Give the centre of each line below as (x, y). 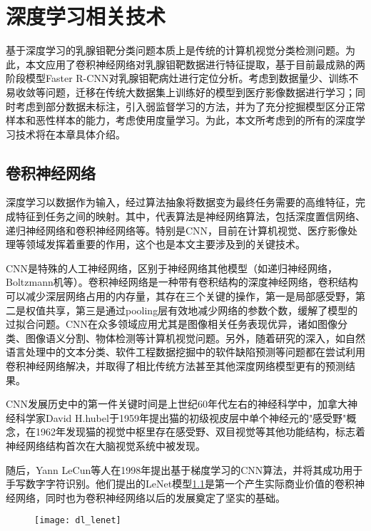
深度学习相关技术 (86, 16)
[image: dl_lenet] (78, 521)
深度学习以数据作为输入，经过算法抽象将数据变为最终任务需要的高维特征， (181, 202)
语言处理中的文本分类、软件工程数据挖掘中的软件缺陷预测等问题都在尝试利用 (185, 352)
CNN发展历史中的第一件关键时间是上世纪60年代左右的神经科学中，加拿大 (177, 404)
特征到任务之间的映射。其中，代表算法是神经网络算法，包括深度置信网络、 (190, 216)
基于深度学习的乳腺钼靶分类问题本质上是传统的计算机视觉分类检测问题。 (176, 50)
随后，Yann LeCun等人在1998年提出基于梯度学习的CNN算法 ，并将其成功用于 (184, 469)
